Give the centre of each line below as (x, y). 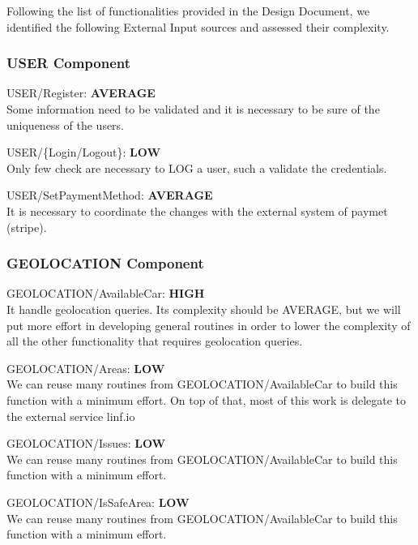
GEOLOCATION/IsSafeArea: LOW (98, 502)
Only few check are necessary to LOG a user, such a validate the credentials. (197, 167)
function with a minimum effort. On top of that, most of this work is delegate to (207, 399)
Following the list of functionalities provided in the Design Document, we (188, 11)
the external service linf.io (71, 416)
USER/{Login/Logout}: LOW (84, 152)
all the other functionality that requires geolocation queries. (155, 341)
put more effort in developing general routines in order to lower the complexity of (209, 325)
